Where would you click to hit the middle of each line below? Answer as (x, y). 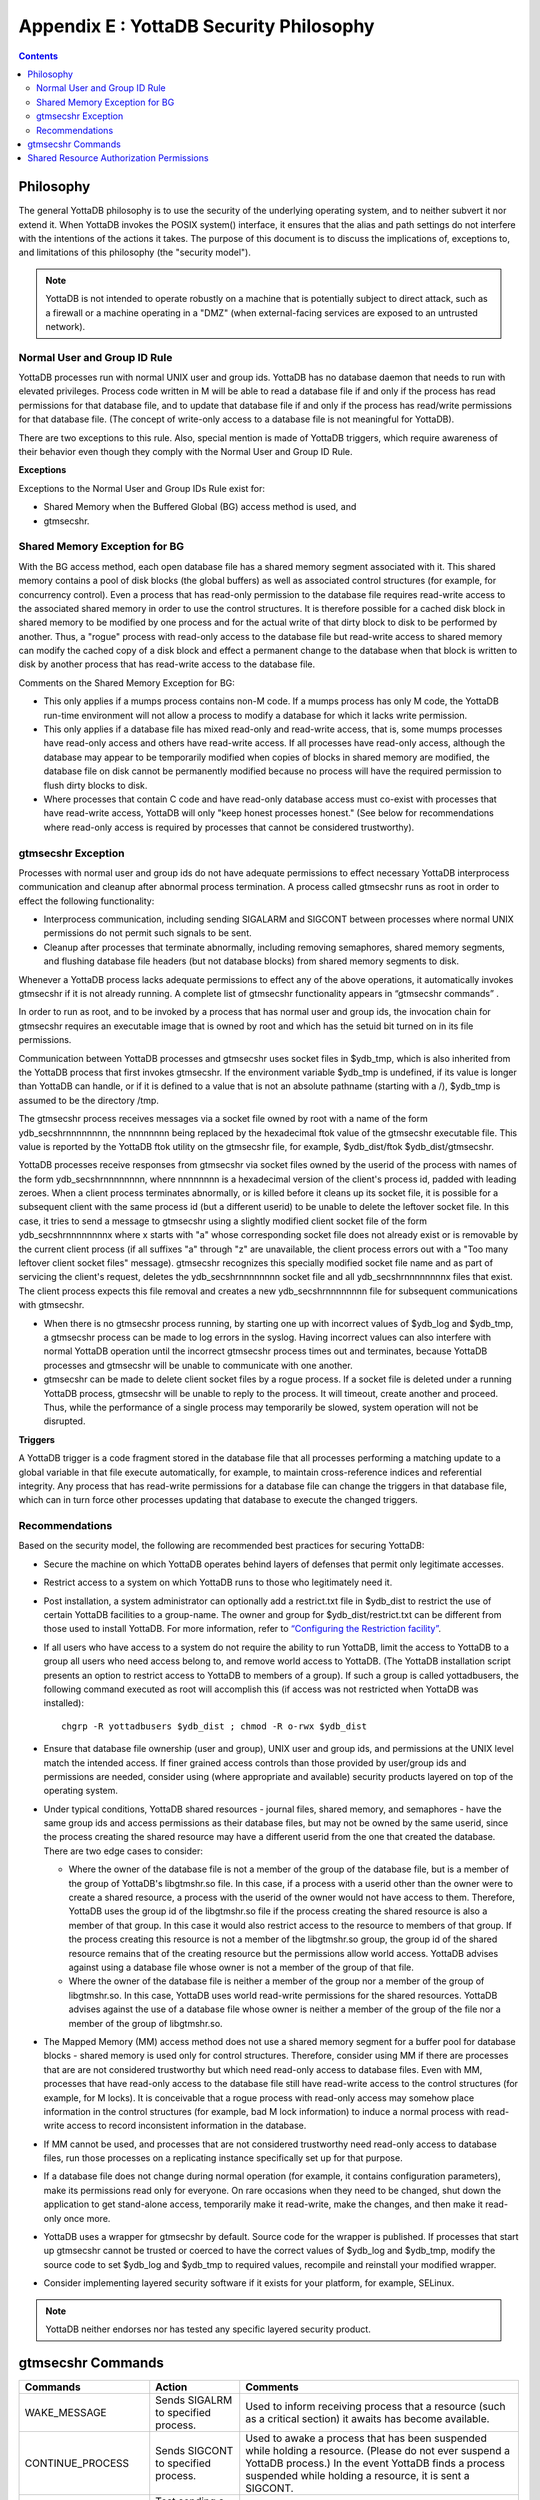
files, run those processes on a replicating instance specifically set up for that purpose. (223, 2158)
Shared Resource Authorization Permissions (118, 158)
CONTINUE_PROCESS (77, 2463)
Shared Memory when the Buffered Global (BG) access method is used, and (200, 507)
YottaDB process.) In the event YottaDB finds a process (375, 2463)
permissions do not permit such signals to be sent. (147, 933)
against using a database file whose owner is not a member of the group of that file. (241, 1967)
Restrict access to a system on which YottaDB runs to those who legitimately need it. (218, 1582)
